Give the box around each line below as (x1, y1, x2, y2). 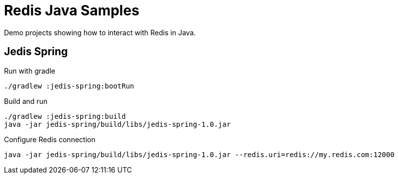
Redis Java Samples (4, 2, 139, 19)
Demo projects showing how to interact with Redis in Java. (4, 28, 196, 37)
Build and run (4, 96, 48, 105)
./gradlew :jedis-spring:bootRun (4, 82, 134, 90)
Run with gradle (4, 66, 55, 75)
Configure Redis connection (4, 135, 96, 144)
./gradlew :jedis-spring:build (4, 112, 126, 120)
